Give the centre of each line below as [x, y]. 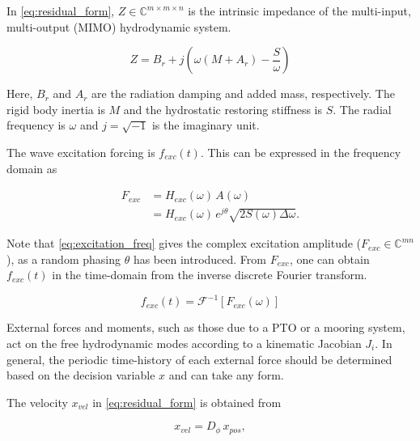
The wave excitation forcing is [81, 152]
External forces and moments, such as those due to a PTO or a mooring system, [206, 327]
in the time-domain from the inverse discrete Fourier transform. [210, 275]
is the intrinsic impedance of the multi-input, [299, 11]
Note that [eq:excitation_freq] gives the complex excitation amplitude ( [184, 243]
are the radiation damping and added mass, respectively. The [243, 93]
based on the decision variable [81, 375]
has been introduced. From [199, 259]
